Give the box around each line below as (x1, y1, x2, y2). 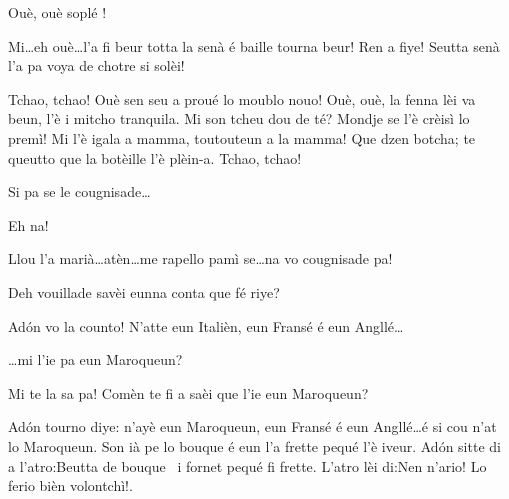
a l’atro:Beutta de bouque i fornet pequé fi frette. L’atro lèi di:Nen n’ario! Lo (8, 455, 487, 476)
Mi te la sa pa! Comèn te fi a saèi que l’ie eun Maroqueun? (8, 382, 369, 403)
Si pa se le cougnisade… (8, 181, 151, 202)
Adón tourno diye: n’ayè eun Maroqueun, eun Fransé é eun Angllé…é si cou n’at (8, 416, 497, 437)
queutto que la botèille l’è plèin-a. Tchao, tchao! (8, 147, 302, 168)
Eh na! (8, 214, 49, 235)
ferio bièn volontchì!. (8, 475, 133, 496)
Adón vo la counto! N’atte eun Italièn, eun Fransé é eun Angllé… (8, 315, 404, 336)
